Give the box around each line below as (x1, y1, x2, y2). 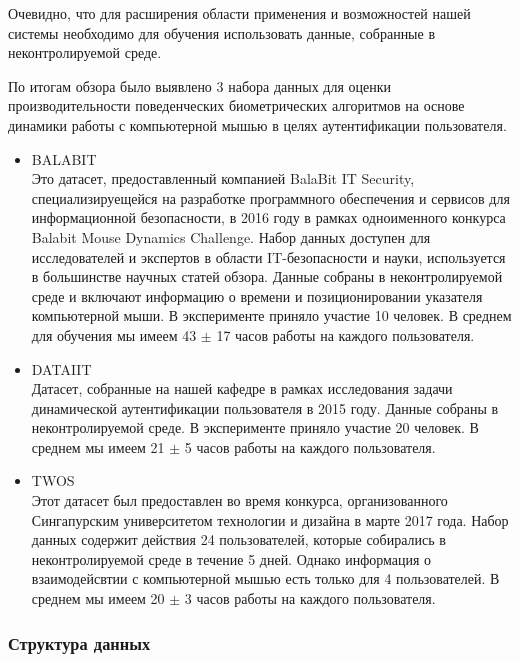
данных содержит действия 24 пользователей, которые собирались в (31, 529, 446, 550)
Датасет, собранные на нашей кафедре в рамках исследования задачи (31, 378, 453, 399)
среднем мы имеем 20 (31, 588, 165, 609)
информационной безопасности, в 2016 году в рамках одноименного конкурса (31, 207, 506, 228)
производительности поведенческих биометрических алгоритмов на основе (8, 95, 465, 116)
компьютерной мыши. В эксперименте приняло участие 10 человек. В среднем (31, 305, 512, 326)
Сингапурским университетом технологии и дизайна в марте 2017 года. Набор (31, 509, 509, 530)
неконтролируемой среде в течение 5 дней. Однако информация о (31, 548, 432, 569)
